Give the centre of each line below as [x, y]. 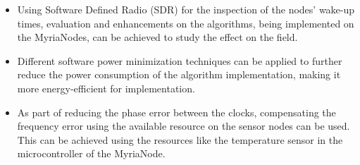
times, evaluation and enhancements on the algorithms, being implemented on [186, 23]
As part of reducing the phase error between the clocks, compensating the [176, 112]
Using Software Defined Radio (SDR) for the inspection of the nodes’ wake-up [186, 9]
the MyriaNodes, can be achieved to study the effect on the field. [157, 37]
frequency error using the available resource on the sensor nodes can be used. [184, 126]
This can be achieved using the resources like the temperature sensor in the [180, 139]
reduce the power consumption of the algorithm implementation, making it [179, 74]
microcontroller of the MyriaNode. [91, 153]
